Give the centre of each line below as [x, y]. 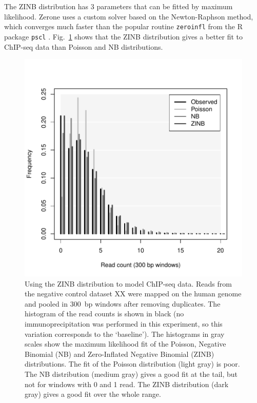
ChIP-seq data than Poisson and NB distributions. [84, 46]
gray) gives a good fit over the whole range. [93, 394]
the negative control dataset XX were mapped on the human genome [133, 294]
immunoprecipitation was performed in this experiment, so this [124, 324]
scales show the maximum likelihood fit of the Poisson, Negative [125, 344]
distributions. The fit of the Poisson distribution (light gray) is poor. [132, 364]
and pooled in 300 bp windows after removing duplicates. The [123, 303]
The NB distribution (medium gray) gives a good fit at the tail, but [131, 374]
